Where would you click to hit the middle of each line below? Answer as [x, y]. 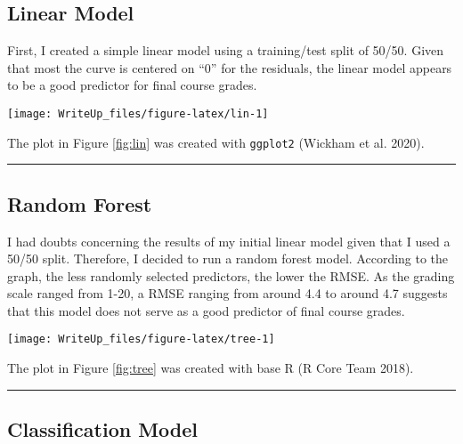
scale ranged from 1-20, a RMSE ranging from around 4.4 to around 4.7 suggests [227, 293]
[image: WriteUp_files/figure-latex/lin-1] [138, 113]
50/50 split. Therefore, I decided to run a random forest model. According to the [228, 258]
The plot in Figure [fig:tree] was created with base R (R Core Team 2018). [211, 368]
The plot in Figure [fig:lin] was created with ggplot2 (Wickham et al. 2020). [216, 142]
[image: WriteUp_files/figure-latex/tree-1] [141, 339]
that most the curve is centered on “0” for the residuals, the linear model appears [230, 67]
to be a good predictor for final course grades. [132, 85]
